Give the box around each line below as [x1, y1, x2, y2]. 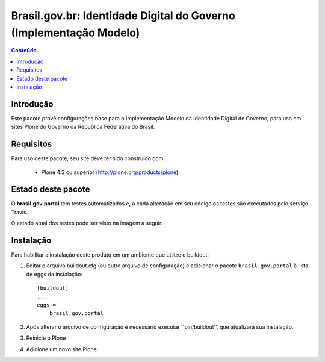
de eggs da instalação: [26, 270, 82, 278]
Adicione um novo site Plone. [26, 345, 99, 352]
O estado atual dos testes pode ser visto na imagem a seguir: [11, 220, 164, 227]
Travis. [11, 208, 28, 216]
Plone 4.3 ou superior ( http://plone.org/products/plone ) [41, 169, 179, 176]
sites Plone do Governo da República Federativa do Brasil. [11, 123, 155, 131]
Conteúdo [11, 47, 37, 54]
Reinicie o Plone [26, 334, 66, 342]
